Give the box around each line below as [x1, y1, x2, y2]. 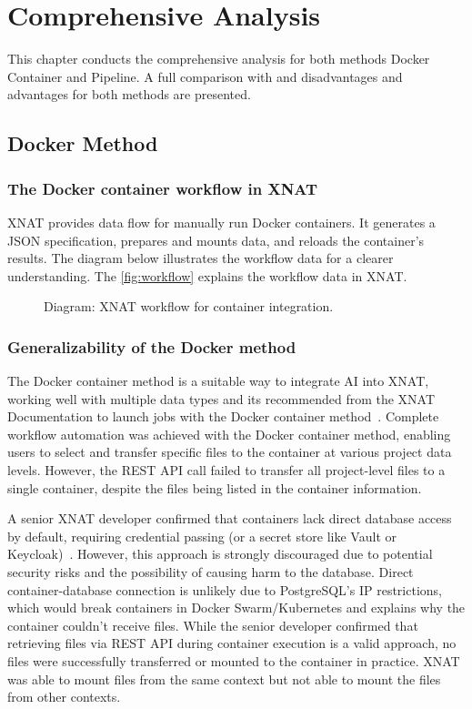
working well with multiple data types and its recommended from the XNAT [7, 389, 436, 408]
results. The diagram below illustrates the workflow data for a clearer [7, 248, 394, 268]
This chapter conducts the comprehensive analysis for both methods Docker [7, 49, 430, 68]
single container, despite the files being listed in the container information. [7, 478, 422, 497]
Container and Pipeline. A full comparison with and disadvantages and [7, 66, 403, 86]
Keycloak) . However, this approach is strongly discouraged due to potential [7, 544, 433, 563]
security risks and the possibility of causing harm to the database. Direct [7, 562, 414, 582]
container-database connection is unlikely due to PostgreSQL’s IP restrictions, [7, 580, 442, 599]
